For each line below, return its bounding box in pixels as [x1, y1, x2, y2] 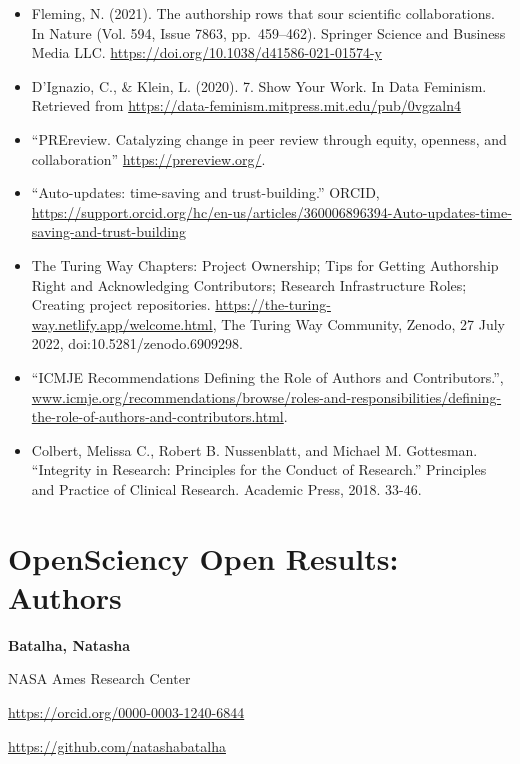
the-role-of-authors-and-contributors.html [31, 406, 284, 427]
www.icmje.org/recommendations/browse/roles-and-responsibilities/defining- [31, 386, 502, 407]
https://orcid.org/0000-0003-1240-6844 [8, 701, 245, 722]
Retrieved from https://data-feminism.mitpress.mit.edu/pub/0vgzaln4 [31, 95, 462, 116]
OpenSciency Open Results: [8, 537, 399, 578]
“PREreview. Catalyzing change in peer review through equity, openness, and [31, 128, 507, 149]
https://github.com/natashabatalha [8, 735, 226, 756]
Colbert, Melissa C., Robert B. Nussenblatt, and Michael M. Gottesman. [31, 439, 478, 460]
